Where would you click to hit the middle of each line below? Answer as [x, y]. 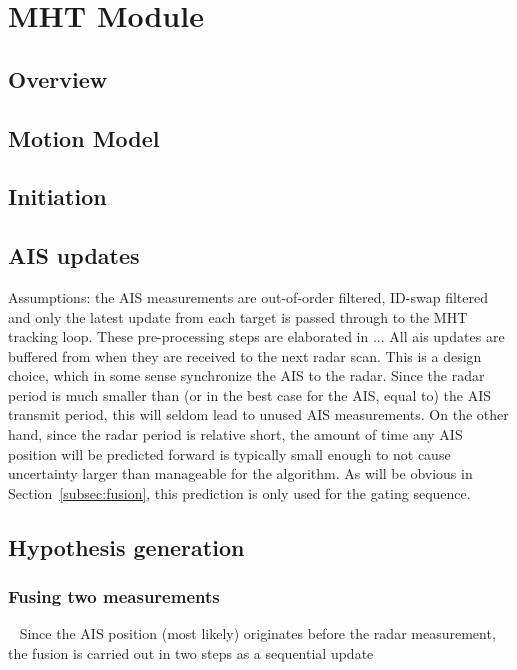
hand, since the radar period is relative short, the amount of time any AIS [235, 434]
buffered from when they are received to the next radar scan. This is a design [245, 355]
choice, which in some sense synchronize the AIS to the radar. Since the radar [246, 375]
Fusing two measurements [114, 596]
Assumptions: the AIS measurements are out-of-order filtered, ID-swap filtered [248, 296]
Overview [58, 78]
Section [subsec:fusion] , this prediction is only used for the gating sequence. [239, 492]
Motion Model [84, 137]
